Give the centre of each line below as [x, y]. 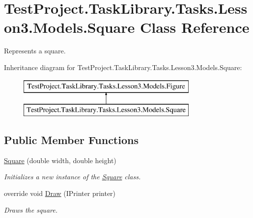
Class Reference [195, 27]
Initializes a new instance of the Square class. [72, 177]
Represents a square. [35, 51]
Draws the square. [31, 209]
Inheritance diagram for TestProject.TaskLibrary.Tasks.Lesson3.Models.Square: [123, 67]
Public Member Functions [71, 140]
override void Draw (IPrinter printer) [60, 193]
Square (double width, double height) [60, 160]
